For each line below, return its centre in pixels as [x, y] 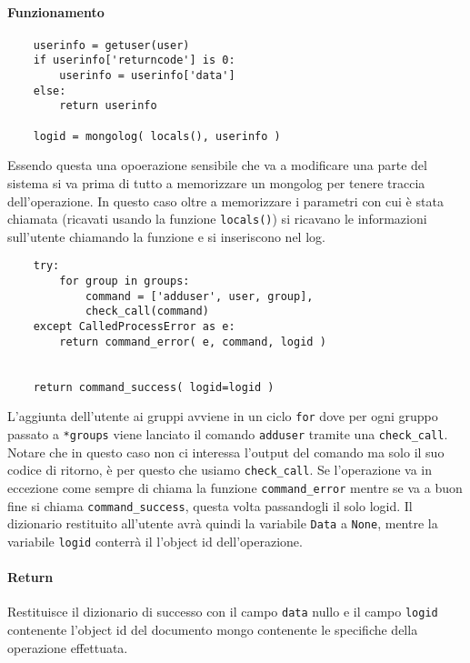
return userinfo [108, 106]
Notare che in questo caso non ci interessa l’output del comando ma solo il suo [226, 452]
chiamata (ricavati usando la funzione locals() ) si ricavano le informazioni [217, 219]
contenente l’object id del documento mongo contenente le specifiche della [213, 629]
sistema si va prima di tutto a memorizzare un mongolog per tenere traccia [216, 182]
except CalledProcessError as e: [134, 327]
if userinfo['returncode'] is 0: [134, 60]
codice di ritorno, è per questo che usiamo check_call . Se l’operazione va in [220, 470]
